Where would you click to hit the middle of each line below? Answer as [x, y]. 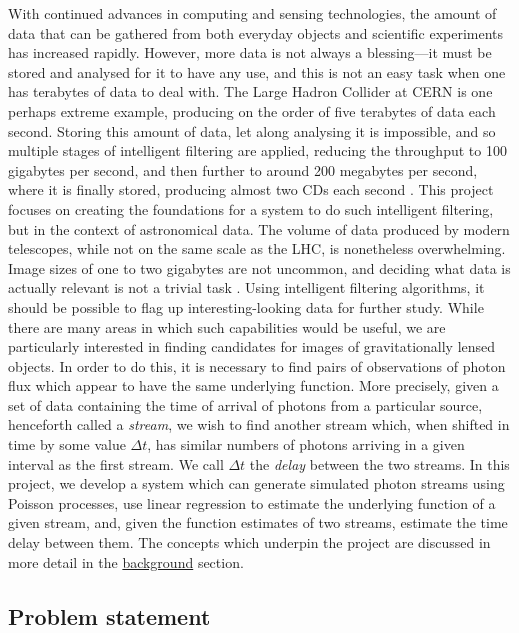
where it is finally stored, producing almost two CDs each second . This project [251, 189]
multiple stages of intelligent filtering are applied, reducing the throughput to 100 [257, 150]
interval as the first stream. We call [116, 463]
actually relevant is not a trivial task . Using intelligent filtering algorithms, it [246, 287]
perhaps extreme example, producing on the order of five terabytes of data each [252, 110]
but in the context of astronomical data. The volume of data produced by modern [259, 228]
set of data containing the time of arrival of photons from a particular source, [245, 404]
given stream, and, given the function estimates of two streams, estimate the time [258, 522]
